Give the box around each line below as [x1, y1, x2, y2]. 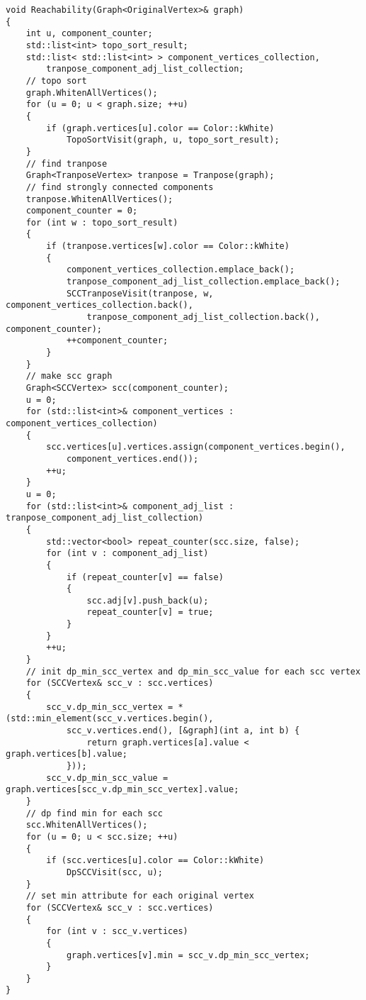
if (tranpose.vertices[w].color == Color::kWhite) [46, 241, 290, 252]
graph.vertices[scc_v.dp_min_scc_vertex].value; [6, 784, 239, 795]
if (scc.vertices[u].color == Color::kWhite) [46, 855, 265, 866]
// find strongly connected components [25, 182, 214, 192]
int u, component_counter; [25, 28, 153, 39]
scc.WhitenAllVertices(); [25, 820, 148, 830]
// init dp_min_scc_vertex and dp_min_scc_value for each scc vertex [25, 666, 361, 677]
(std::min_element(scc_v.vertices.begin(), [6, 713, 214, 724]
